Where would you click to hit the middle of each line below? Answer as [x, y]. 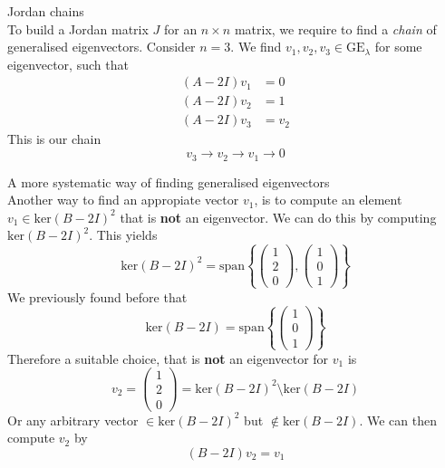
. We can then [398, 420]
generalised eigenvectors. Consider [102, 47]
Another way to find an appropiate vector [123, 200]
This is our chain [54, 139]
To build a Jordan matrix [78, 29]
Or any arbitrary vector [73, 420]
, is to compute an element [328, 200]
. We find [256, 47]
